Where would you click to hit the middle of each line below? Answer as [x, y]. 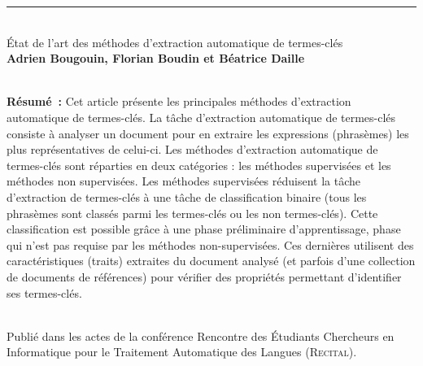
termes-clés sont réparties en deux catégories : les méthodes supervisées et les [199, 165]
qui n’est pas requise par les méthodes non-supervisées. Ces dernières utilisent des [210, 244]
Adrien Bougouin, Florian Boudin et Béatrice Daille [156, 58]
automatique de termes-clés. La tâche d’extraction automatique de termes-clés [201, 117]
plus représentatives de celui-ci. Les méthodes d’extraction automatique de [192, 149]
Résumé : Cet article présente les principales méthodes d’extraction [179, 101]
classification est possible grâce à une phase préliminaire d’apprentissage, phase [204, 229]
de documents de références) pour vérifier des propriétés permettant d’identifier [204, 276]
